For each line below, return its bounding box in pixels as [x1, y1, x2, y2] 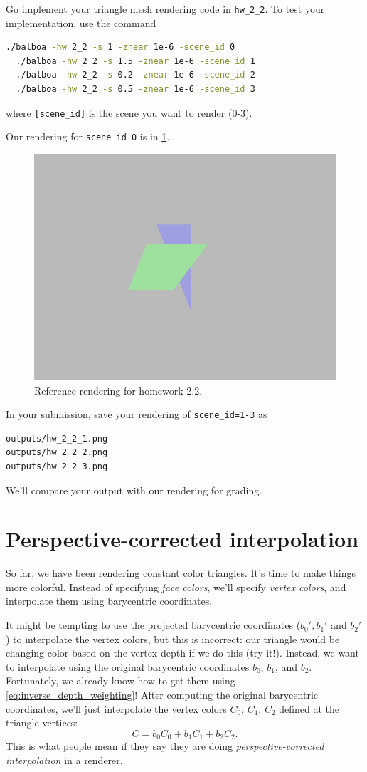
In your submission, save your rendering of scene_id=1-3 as [6, 407, 267, 422]
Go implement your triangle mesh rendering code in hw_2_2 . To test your [6, 1, 325, 16]
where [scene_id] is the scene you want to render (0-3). [6, 105, 252, 120]
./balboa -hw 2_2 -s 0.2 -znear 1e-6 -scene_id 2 [16, 70, 255, 80]
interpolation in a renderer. [6, 752, 123, 767]
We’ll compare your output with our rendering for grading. [6, 482, 262, 497]
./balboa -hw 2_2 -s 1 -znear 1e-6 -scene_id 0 [6, 42, 235, 53]
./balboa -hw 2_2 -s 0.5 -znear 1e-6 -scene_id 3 [16, 84, 255, 95]
